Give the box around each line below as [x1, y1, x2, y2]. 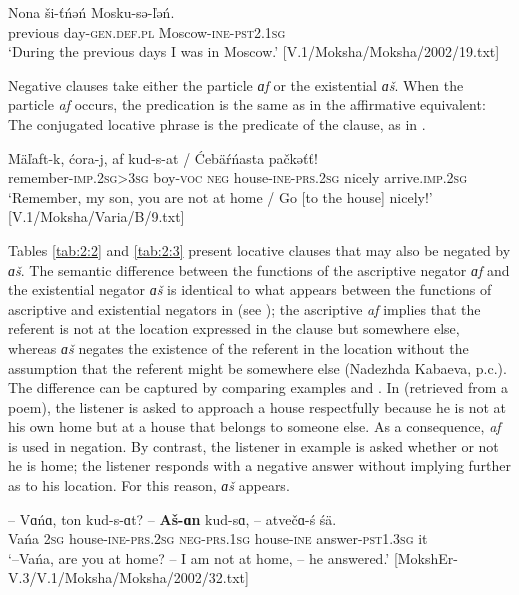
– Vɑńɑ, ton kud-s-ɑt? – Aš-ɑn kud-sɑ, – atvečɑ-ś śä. [8, 508, 337, 529]
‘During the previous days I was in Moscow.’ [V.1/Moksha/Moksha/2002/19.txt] [8, 41, 500, 62]
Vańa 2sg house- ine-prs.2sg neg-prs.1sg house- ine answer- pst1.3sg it [8, 528, 428, 549]
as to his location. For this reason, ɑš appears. [8, 475, 290, 496]
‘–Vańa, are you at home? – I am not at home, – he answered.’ [8, 547, 390, 568]
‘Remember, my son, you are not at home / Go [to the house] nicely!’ [8, 186, 433, 207]
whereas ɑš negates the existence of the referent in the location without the [8, 337, 469, 358]
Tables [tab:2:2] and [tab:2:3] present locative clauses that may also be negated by [8, 239, 511, 260]
